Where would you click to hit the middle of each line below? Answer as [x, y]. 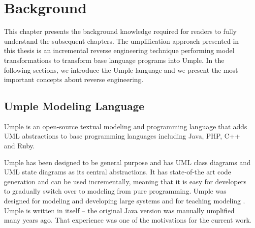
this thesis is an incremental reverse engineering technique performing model [119, 50]
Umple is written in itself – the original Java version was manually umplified [119, 210]
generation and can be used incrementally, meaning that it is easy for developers [125, 181]
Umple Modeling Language [74, 106]
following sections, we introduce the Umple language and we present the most [121, 70]
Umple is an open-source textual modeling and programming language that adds [126, 126]
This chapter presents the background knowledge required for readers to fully [120, 31]
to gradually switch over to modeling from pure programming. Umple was [115, 191]
